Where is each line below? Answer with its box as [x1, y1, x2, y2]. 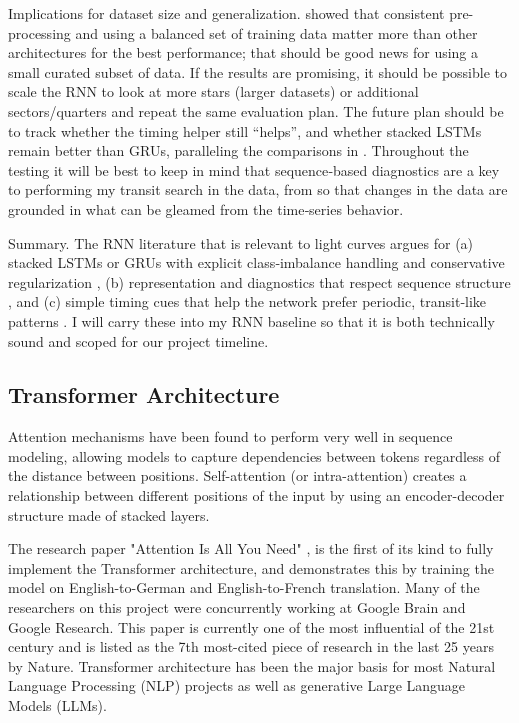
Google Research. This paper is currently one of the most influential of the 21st [8, 616, 495, 637]
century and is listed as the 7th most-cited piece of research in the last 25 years [8, 636, 494, 657]
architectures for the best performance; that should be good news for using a [8, 42, 479, 63]
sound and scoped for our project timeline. [8, 330, 269, 351]
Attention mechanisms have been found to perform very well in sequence [8, 426, 453, 447]
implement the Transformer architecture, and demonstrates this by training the [8, 557, 494, 578]
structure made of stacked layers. [8, 504, 210, 525]
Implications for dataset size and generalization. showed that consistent [8, 3, 445, 23]
